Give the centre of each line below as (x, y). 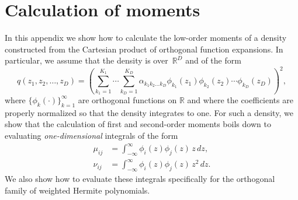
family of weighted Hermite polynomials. (77, 190)
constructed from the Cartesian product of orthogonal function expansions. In (144, 49)
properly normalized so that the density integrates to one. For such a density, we (149, 112)
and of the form (213, 60)
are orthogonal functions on (127, 99)
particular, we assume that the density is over (86, 60)
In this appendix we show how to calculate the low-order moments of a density (146, 38)
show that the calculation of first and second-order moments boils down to (138, 124)
